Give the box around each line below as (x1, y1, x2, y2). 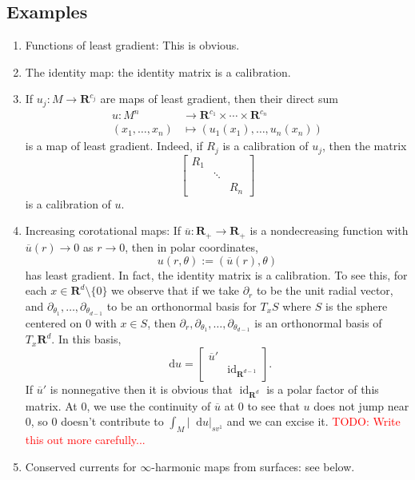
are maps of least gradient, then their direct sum (100, 90, 338, 107)
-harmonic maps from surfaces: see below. (151, 458, 355, 474)
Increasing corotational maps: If (25, 222, 182, 239)
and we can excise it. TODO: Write (226, 413, 401, 430)
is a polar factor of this (266, 381, 379, 397)
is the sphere (325, 297, 388, 314)
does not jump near (313, 397, 409, 414)
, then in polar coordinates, (125, 238, 258, 255)
